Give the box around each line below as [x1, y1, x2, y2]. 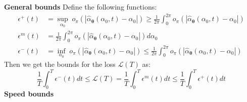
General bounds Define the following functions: [4, 2, 157, 12]
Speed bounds [4, 88, 54, 99]
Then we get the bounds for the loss [4, 59, 116, 69]
